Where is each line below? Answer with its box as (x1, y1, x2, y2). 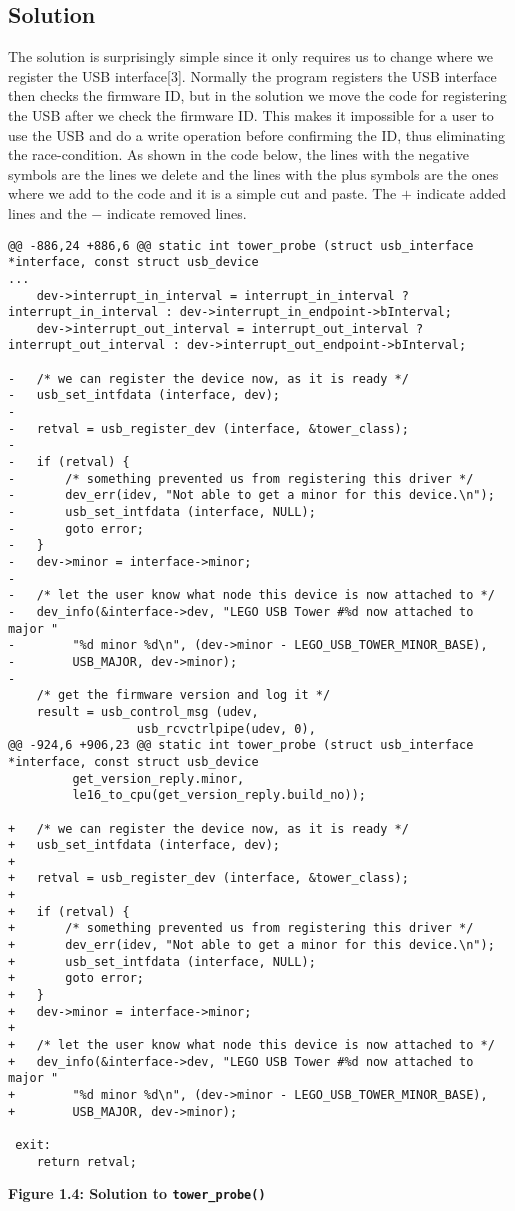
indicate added (416, 183, 507, 204)
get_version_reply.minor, (72, 771, 245, 786)
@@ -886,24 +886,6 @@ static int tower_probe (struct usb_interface (8, 238, 474, 253)
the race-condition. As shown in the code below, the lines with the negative (8, 144, 470, 165)
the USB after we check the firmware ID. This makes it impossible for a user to (8, 104, 494, 125)
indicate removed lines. (106, 202, 247, 223)
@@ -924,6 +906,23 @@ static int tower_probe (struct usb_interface (8, 738, 474, 753)
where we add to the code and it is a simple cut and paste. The (8, 183, 397, 204)
